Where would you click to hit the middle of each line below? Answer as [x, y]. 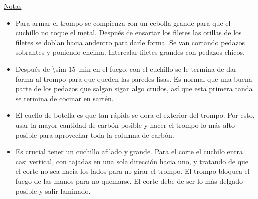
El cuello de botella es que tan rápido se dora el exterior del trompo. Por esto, [135, 115]
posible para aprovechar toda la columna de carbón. [95, 134]
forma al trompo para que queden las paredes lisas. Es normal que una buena [134, 79]
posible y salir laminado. [53, 190]
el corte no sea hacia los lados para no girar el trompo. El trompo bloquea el [132, 171]
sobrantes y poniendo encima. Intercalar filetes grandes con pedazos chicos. [130, 52]
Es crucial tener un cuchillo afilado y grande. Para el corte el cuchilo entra [129, 151]
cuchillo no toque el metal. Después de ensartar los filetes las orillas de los [129, 33]
